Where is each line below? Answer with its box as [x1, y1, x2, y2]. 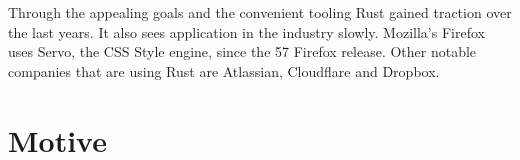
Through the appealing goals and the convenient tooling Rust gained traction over [8, 2, 512, 22]
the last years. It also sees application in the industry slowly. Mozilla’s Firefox [8, 21, 485, 42]
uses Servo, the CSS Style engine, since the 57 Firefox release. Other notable [8, 41, 477, 62]
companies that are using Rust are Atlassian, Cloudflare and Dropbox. [8, 60, 440, 81]
